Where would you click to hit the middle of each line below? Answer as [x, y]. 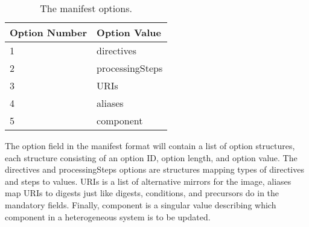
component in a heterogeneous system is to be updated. [108, 216]
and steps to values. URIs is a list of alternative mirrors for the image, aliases [148, 181]
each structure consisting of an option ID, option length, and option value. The [151, 157]
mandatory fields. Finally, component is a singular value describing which [141, 204]
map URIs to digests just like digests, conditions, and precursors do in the [142, 193]
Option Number [49, 32]
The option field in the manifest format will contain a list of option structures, [150, 145]
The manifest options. [86, 8]
